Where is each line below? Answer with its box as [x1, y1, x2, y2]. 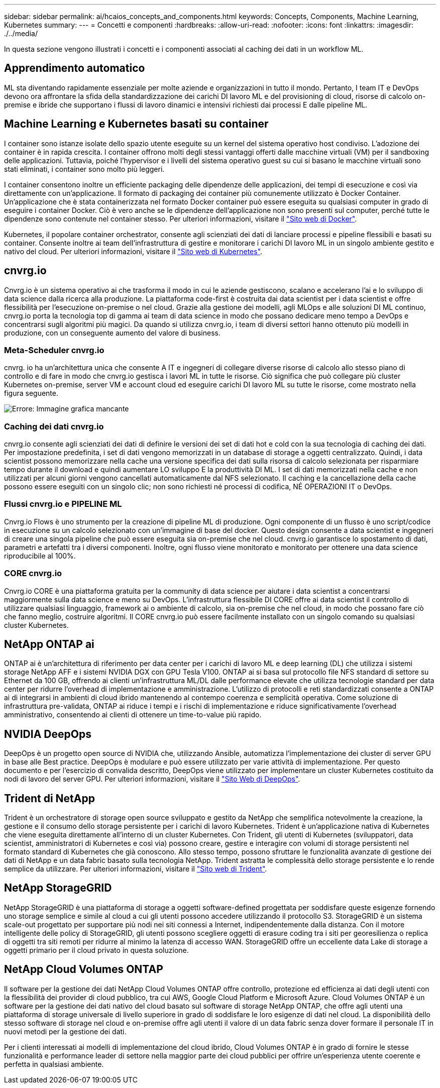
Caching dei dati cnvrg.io [4, 421, 104, 431]
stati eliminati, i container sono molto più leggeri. [4, 164, 165, 173]
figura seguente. [4, 389, 58, 398]
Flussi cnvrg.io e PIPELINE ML [4, 499, 122, 509]
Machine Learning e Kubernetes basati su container [4, 118, 269, 131]
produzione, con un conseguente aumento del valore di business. [4, 328, 221, 337]
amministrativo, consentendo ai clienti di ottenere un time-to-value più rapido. [4, 710, 262, 719]
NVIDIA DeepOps [4, 727, 91, 740]
